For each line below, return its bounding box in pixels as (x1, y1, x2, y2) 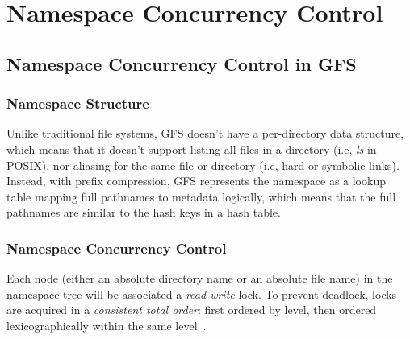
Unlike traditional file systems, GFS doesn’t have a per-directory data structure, (6, 125, 404, 142)
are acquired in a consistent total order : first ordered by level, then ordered (6, 301, 377, 318)
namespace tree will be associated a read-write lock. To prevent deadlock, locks (6, 285, 397, 302)
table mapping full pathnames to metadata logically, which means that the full (6, 188, 396, 205)
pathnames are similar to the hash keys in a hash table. (6, 204, 281, 221)
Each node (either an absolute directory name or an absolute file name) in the (6, 270, 393, 287)
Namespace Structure (6, 93, 149, 114)
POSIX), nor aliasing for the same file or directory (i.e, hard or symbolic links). (6, 156, 400, 173)
